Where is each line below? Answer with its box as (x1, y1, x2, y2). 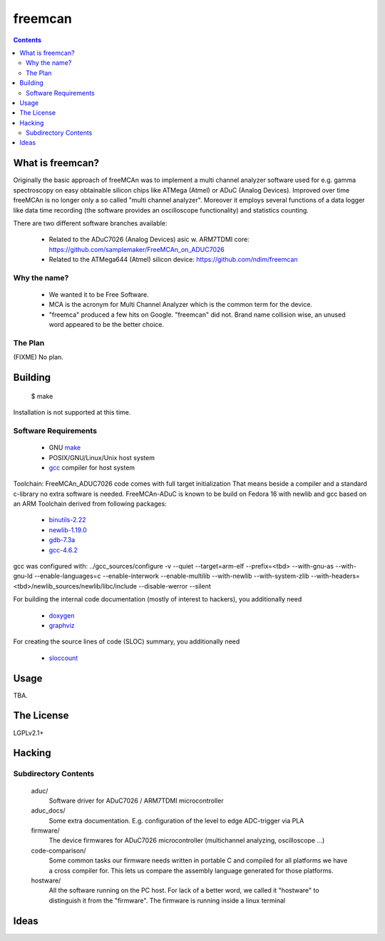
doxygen (48, 611, 75, 620)
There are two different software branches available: (13, 218, 168, 228)
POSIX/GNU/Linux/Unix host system (48, 453, 155, 462)
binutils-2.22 (48, 516, 86, 524)
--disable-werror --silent (138, 581, 212, 590)
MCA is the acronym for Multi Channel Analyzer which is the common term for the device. (48, 300, 313, 309)
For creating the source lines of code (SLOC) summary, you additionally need (13, 637, 240, 646)
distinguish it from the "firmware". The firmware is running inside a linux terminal (48, 896, 285, 905)
